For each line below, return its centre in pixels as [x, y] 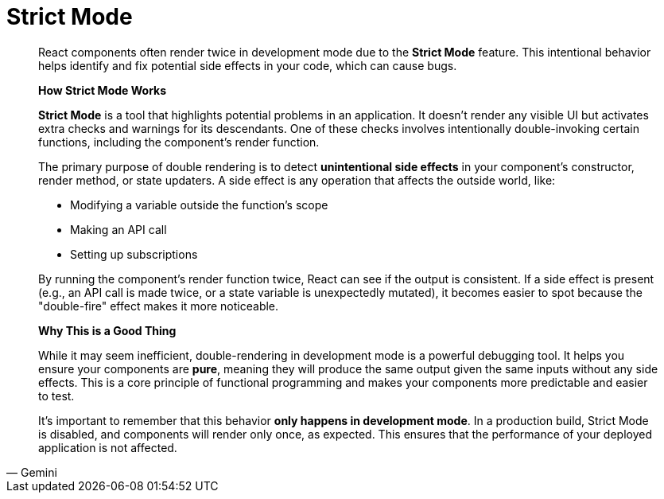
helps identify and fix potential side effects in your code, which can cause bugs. [248, 65]
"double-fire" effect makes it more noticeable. [159, 306]
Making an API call [118, 229]
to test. [56, 396]
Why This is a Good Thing [107, 330]
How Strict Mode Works [103, 90]
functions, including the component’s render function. [179, 142]
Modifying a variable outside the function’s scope [199, 205]
